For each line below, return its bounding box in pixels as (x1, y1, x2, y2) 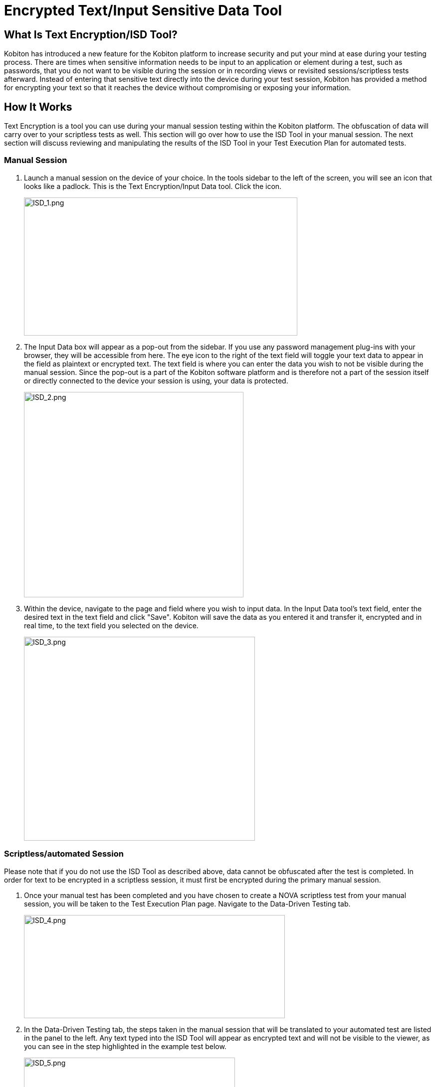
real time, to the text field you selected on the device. (24, 621, 199, 630)
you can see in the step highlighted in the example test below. (24, 1042, 226, 1051)
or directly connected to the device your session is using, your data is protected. (24, 376, 288, 385)
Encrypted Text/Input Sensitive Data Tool (4, 2, 282, 19)
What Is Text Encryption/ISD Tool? (4, 28, 178, 41)
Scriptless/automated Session (4, 849, 124, 859)
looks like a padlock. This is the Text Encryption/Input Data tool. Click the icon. (24, 181, 282, 190)
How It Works (4, 100, 72, 113)
